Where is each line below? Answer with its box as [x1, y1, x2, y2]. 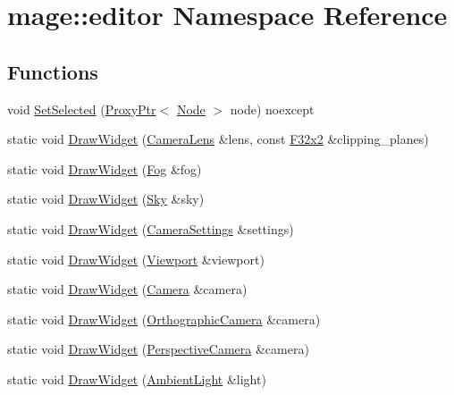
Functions [7, 57, 98, 85]
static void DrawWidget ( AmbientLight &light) [7, 369, 266, 388]
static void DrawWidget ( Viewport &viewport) [7, 249, 265, 268]
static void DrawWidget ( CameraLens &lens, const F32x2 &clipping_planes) [7, 130, 429, 148]
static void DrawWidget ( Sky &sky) [7, 189, 205, 208]
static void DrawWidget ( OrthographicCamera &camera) [7, 309, 321, 328]
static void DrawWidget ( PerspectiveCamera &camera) [7, 340, 309, 358]
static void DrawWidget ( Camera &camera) [7, 280, 248, 298]
